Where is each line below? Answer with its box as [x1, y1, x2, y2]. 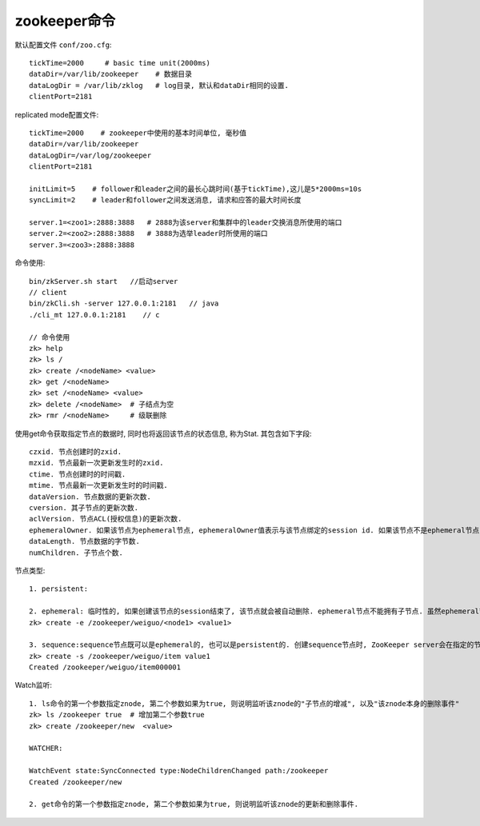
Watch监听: [14, 680, 52, 690]
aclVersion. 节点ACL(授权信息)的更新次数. [29, 514, 182, 524]
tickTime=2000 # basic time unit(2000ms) [29, 58, 211, 67]
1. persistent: [29, 585, 89, 593]
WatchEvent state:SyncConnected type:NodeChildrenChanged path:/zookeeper [29, 766, 329, 776]
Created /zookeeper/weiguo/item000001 [29, 663, 182, 672]
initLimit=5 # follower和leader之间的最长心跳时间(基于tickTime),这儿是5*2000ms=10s [29, 184, 362, 194]
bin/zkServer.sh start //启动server [29, 277, 178, 285]
